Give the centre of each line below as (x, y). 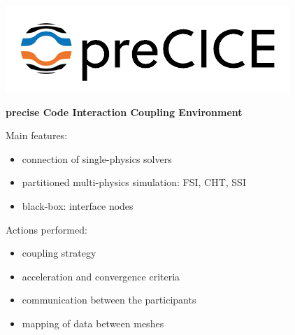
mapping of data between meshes (93, 323)
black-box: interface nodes (78, 205)
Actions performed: (46, 229)
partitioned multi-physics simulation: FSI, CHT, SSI (134, 182)
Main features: (37, 135)
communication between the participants (109, 300)
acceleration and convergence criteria (101, 276)
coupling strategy (59, 253)
